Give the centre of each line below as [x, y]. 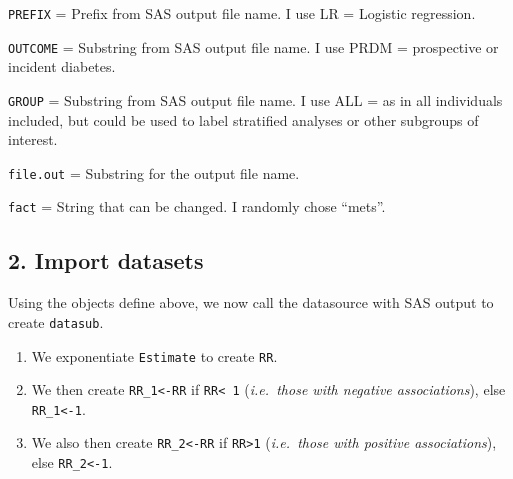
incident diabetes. [62, 66]
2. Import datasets [106, 260]
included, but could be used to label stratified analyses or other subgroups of [243, 119]
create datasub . [56, 321]
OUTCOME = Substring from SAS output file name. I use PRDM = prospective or [253, 46]
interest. [33, 139]
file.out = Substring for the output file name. [154, 172]
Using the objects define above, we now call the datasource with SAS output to [251, 302]
